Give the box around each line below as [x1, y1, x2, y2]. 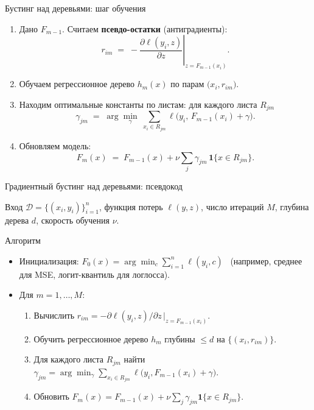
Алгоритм [5, 234, 41, 247]
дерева [5, 213, 29, 226]
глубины [164, 332, 195, 345]
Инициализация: [19, 254, 79, 267]
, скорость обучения [36, 213, 110, 226]
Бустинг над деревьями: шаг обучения [5, 2, 146, 14]
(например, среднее [230, 254, 302, 267]
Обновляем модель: [19, 140, 91, 152]
